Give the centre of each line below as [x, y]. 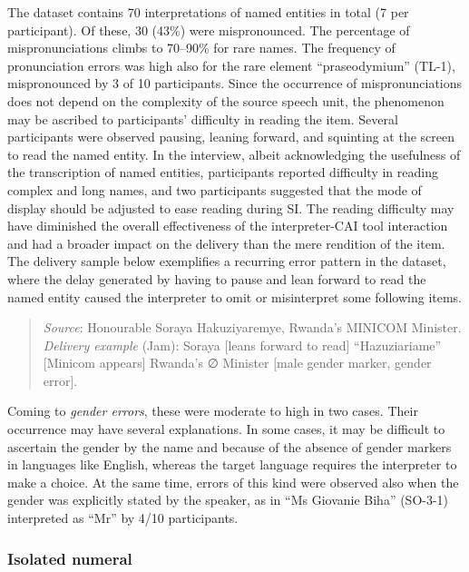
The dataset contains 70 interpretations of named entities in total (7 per [208, 12]
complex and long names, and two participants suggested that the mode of [215, 189]
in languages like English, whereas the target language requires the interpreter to [232, 464]
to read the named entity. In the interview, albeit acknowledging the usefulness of [234, 154]
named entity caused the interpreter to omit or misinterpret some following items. [235, 296]
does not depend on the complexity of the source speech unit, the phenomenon [226, 100]
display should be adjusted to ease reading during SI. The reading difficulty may [231, 207]
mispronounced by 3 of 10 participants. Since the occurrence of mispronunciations [235, 83]
